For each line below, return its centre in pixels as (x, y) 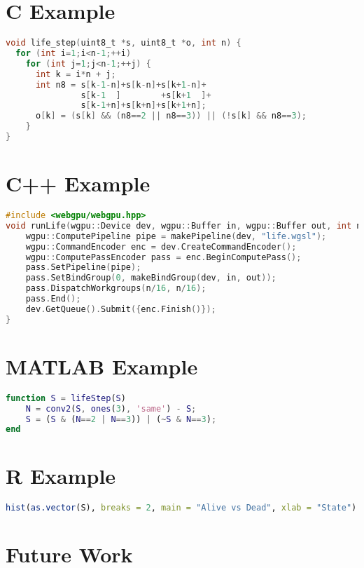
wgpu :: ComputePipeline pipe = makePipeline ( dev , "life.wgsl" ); (176, 236)
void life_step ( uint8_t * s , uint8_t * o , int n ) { (124, 43)
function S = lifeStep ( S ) (66, 398)
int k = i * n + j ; (76, 74)
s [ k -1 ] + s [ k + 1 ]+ (146, 95)
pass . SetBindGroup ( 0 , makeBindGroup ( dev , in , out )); (151, 278)
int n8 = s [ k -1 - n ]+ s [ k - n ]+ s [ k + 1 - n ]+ (121, 84)
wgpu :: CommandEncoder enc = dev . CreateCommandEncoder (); (161, 246)
